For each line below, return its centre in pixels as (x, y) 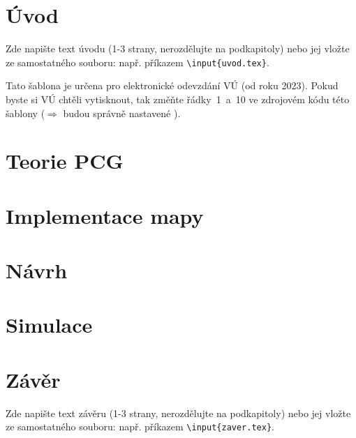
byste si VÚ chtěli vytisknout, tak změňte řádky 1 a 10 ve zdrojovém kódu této (178, 99)
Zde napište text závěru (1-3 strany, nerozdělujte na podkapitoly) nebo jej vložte (178, 413)
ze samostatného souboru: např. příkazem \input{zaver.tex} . (140, 426)
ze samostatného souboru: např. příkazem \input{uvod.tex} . (138, 62)
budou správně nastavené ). (122, 113)
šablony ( (25, 113)
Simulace (49, 325)
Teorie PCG (65, 161)
